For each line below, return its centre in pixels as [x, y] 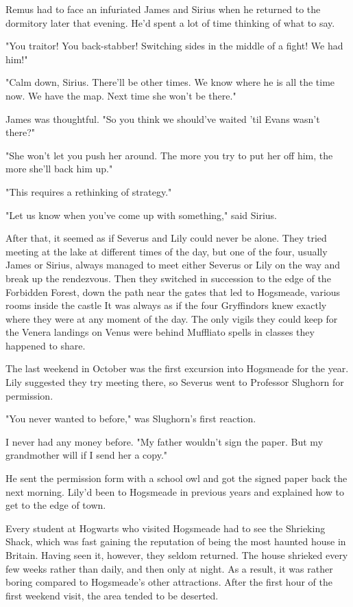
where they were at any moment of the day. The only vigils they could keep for [172, 318]
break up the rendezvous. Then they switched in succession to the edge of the [168, 278]
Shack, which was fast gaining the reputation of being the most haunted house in [176, 541]
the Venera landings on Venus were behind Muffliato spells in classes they [160, 332]
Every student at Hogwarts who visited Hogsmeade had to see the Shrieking [166, 528]
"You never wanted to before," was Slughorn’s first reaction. [131, 419]
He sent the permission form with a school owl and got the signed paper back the [176, 478]
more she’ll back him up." [59, 169]
